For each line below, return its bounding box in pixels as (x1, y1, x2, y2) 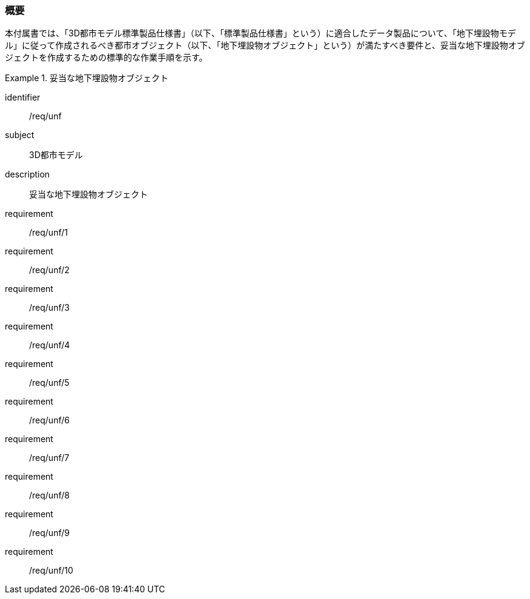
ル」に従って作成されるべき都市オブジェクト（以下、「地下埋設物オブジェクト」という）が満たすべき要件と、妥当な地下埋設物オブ (5, 40, 525, 51)
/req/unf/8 (29, 490, 70, 501)
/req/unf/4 (29, 340, 70, 351)
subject (5, 130, 35, 141)
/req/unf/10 (29, 565, 73, 576)
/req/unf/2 (29, 265, 70, 276)
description (5, 169, 50, 180)
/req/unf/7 (29, 452, 70, 463)
